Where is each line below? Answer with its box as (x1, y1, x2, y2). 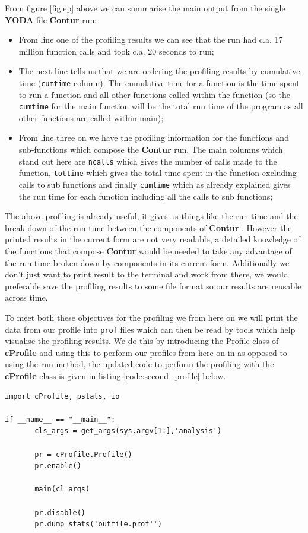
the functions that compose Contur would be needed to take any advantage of (5, 245, 292, 257)
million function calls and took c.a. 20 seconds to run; (18, 45, 214, 57)
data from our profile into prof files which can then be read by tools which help (5, 323, 296, 335)
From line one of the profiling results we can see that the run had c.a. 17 (18, 33, 283, 46)
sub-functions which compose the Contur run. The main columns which (18, 143, 283, 156)
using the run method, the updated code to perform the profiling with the (5, 358, 274, 370)
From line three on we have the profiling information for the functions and (18, 131, 289, 144)
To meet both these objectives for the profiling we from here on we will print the (5, 311, 298, 323)
